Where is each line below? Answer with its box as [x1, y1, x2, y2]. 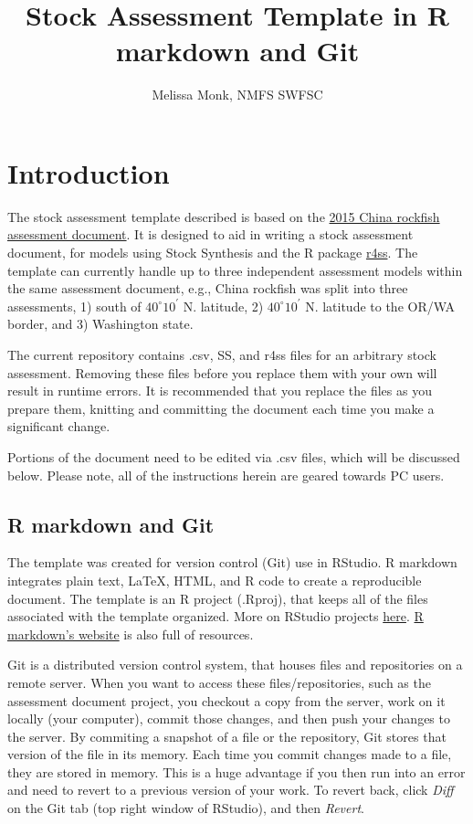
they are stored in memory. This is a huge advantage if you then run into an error [7, 762, 466, 781]
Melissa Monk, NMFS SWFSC [152, 85, 323, 104]
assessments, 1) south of [7, 296, 142, 315]
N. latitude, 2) [183, 296, 264, 315]
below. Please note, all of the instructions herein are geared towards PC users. [7, 465, 445, 484]
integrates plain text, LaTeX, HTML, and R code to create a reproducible [7, 570, 422, 589]
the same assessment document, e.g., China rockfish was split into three [7, 279, 408, 298]
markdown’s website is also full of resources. [7, 624, 254, 643]
